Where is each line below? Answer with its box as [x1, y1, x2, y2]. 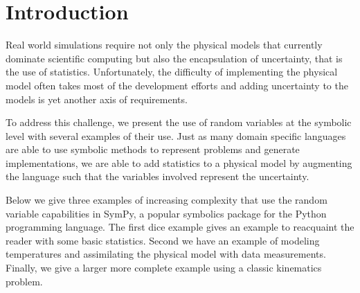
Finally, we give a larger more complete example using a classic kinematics [6, 260, 322, 275]
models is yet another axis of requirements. [6, 91, 188, 106]
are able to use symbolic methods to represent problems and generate [6, 142, 300, 157]
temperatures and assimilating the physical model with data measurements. [6, 247, 326, 261]
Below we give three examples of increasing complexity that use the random [6, 193, 327, 207]
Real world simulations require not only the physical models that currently [6, 37, 323, 52]
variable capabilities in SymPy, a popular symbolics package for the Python [6, 206, 327, 220]
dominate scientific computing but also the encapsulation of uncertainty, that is [6, 51, 343, 65]
